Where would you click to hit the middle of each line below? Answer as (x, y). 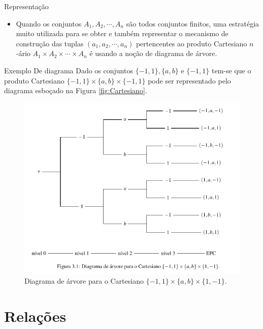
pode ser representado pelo (189, 80)
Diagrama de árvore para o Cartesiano (84, 281)
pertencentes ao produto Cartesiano (191, 43)
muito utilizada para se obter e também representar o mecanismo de (122, 33)
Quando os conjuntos (49, 23)
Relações (35, 316)
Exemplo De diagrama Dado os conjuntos (69, 70)
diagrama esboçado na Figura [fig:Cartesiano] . (76, 90)
